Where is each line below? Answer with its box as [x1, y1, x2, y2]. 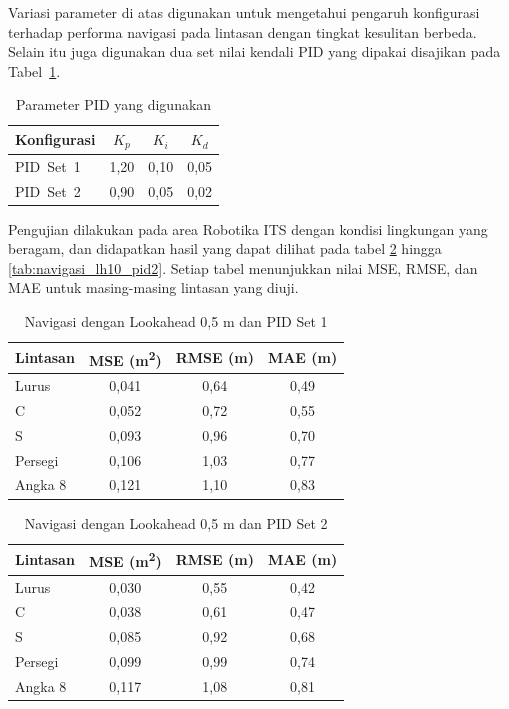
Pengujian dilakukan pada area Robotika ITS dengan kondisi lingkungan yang [8, 218, 488, 239]
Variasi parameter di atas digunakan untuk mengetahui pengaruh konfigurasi [8, 2, 480, 22]
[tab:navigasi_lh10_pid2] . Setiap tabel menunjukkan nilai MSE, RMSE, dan [8, 257, 478, 278]
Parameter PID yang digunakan [15, 94, 212, 115]
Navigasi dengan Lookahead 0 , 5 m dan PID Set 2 [24, 512, 328, 533]
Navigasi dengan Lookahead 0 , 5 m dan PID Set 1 [24, 310, 328, 331]
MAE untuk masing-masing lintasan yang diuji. [8, 277, 299, 298]
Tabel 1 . [8, 60, 61, 81]
